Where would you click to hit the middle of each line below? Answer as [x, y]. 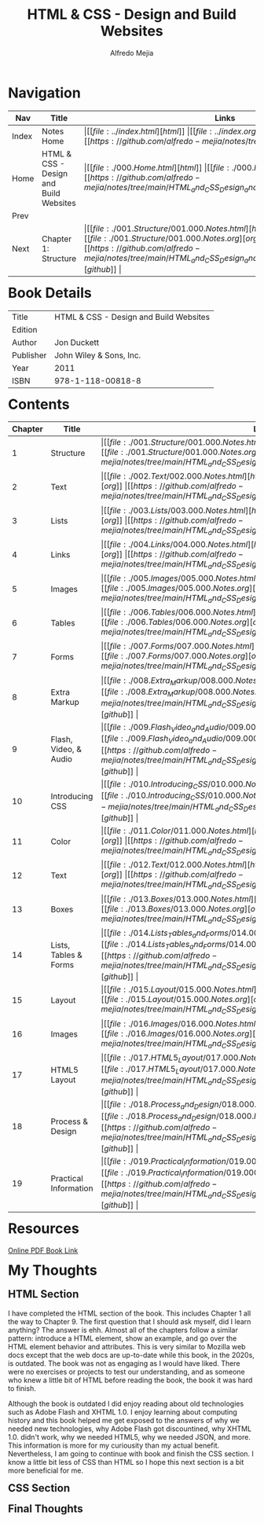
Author [25, 342]
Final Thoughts [46, 1509]
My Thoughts [53, 1270]
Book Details [50, 293]
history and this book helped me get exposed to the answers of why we [124, 1420]
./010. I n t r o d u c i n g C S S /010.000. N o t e [193, 796]
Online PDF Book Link [43, 1250]
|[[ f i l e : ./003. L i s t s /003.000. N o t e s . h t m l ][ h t [180, 510]
